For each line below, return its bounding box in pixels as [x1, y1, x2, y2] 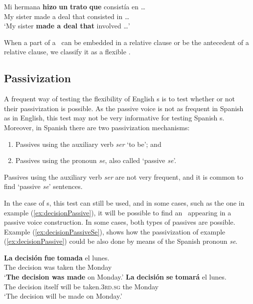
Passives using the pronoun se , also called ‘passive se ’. [15, 155, 177, 165]
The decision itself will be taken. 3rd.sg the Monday [4, 281, 159, 291]
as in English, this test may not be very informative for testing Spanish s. [4, 113, 225, 123]
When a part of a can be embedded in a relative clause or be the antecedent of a [4, 37, 249, 47]
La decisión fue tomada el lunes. [4, 252, 110, 262]
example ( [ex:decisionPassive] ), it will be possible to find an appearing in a [4, 207, 231, 217]
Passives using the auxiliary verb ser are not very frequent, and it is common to [4, 171, 244, 182]
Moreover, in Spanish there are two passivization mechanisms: [4, 122, 190, 132]
